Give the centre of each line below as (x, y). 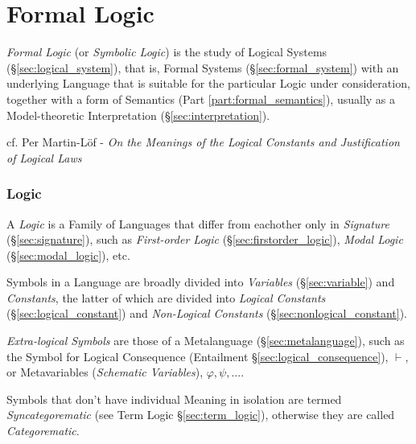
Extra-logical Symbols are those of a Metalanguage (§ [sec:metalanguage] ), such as (206, 341)
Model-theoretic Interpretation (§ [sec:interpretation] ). (138, 115)
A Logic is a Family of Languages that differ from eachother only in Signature (198, 223)
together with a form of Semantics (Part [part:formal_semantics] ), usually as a (201, 99)
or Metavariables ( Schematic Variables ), (105, 372)
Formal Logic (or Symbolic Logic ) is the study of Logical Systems (167, 52)
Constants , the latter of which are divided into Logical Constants (166, 297)
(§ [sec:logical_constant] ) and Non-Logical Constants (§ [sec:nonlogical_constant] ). (207, 313)
